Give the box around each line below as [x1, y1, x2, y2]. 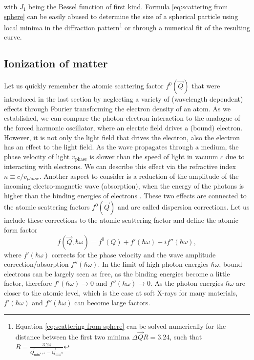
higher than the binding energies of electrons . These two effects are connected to [4, 190, 247, 200]
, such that [169, 332, 202, 342]
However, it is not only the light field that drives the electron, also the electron [4, 132, 240, 142]
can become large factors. [74, 297, 150, 307]
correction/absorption [4, 259, 69, 269]
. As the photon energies [150, 278, 224, 288]
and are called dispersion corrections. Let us [118, 202, 250, 212]
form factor [4, 225, 38, 235]
